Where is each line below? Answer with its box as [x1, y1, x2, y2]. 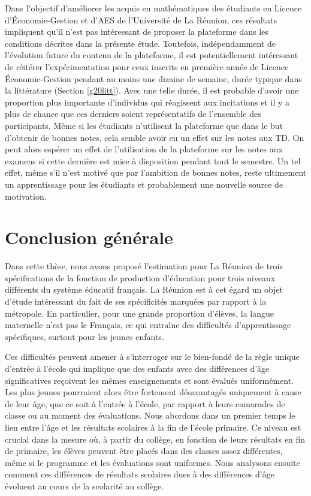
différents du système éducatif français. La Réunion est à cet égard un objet [5, 283, 283, 296]
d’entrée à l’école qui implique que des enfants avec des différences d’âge [5, 362, 270, 374]
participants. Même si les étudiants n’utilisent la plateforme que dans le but [5, 119, 283, 131]
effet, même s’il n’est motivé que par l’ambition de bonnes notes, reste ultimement [5, 166, 307, 179]
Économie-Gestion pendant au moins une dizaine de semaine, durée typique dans [5, 72, 302, 85]
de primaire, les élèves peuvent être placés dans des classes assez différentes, [5, 444, 283, 457]
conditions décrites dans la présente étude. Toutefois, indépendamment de [5, 37, 276, 49]
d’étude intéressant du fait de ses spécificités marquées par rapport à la [5, 295, 267, 307]
